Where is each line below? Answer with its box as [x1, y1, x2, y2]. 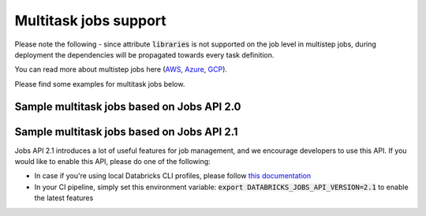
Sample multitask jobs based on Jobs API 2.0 [14, 99, 241, 114]
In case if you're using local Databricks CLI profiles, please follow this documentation [34, 171, 312, 181]
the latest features [34, 193, 94, 203]
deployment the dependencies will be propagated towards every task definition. [14, 50, 275, 59]
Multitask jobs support [14, 12, 167, 29]
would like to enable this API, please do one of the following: [14, 157, 211, 166]
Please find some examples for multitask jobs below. [14, 79, 185, 88]
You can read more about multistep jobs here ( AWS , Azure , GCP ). [14, 65, 228, 74]
